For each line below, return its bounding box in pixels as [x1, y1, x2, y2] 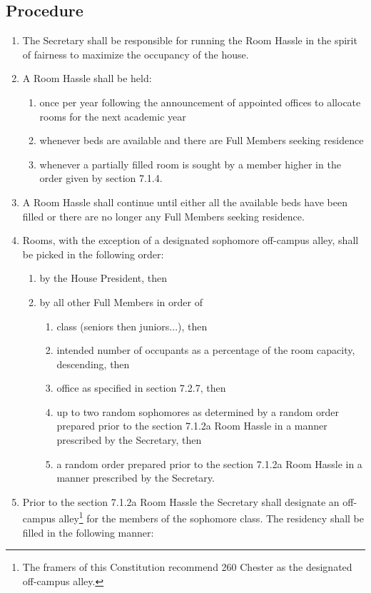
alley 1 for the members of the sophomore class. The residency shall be [59, 509, 365, 526]
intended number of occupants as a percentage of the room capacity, [56, 343, 355, 358]
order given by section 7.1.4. [39, 171, 163, 186]
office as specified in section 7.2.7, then [56, 380, 226, 395]
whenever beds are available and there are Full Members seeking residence [39, 133, 364, 148]
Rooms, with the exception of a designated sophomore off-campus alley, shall [22, 233, 359, 248]
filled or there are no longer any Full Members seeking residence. [22, 208, 305, 223]
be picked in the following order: [22, 246, 164, 261]
